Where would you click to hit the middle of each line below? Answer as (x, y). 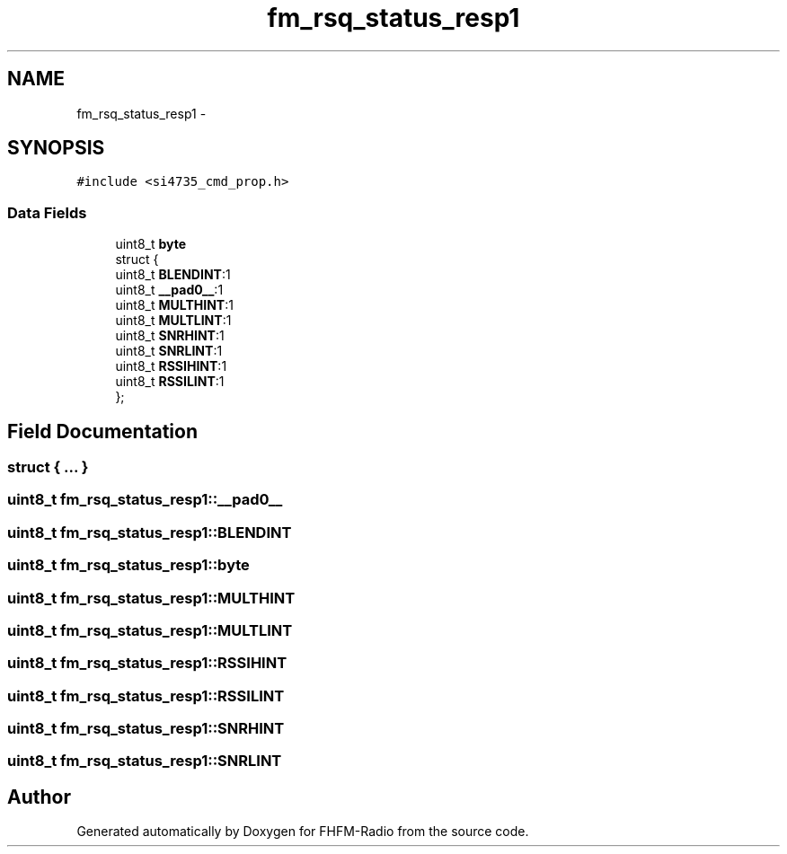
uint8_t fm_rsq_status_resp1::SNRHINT (146, 729)
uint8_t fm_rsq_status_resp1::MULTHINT (151, 598)
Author (39, 797)
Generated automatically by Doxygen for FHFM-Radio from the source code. (303, 832)
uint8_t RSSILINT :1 (170, 382)
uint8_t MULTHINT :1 (174, 305)
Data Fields (47, 212)
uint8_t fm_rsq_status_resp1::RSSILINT (146, 696)
